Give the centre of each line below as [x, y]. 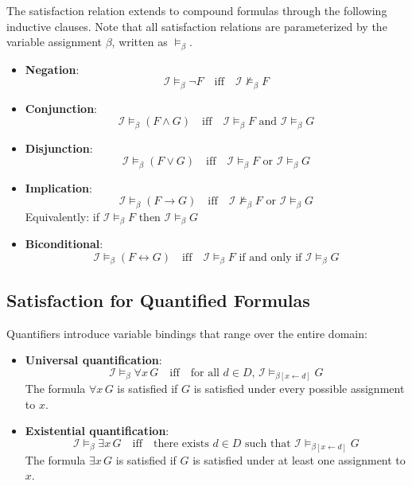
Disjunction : [59, 148]
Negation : [52, 69]
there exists [181, 444]
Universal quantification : [93, 360]
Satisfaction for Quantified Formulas [158, 299]
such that [268, 444]
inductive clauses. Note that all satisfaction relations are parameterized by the [197, 26]
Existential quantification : [97, 431]
